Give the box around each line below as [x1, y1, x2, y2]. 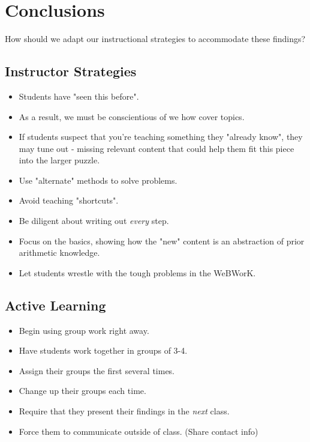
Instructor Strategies [5, 62, 137, 80]
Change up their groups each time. [19, 384, 146, 397]
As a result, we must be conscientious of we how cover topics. [19, 110, 245, 123]
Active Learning [5, 295, 106, 314]
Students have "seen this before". [19, 89, 139, 102]
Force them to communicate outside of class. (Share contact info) [19, 425, 258, 437]
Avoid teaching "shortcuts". [19, 194, 119, 207]
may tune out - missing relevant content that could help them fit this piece [19, 142, 294, 154]
